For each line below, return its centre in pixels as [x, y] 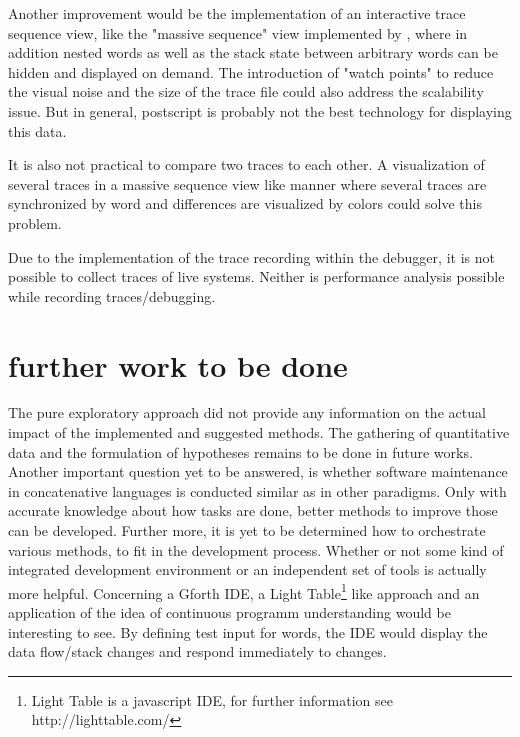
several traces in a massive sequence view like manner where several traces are [247, 183]
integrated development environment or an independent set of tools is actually [247, 569]
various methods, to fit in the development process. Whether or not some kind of [256, 549]
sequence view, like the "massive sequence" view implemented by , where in [238, 32]
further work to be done [178, 364]
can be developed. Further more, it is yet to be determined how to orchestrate [247, 530]
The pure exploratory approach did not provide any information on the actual [247, 412]
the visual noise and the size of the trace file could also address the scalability [246, 91]
